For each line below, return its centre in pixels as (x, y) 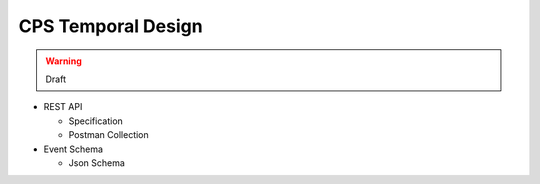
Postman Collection (108, 135)
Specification (96, 121)
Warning (63, 61)
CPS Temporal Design (111, 26)
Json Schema (96, 162)
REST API (63, 107)
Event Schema (73, 149)
